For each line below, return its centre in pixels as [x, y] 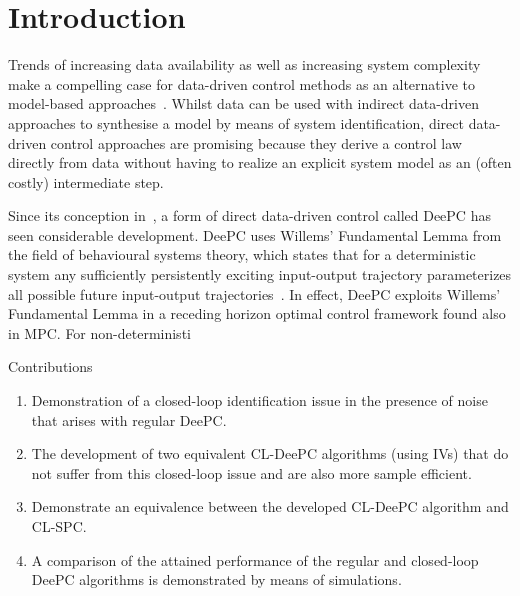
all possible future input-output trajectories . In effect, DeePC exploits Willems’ [254, 293]
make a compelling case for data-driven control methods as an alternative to [242, 83]
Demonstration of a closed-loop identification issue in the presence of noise [259, 400]
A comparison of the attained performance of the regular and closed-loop [255, 559]
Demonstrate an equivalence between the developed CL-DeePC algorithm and [270, 506]
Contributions [50, 366]
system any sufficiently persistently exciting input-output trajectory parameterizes [260, 274]
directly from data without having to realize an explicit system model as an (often [260, 162]
